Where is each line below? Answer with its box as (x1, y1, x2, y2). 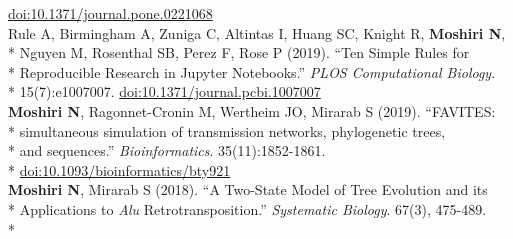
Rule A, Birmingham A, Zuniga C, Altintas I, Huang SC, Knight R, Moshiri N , (8, 22, 506, 43)
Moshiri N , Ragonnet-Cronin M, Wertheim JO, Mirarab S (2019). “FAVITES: (8, 100, 496, 121)
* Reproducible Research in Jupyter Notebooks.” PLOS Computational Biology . (8, 61, 496, 82)
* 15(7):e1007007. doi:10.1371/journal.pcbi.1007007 (8, 81, 321, 102)
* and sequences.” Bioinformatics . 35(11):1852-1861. (8, 140, 326, 161)
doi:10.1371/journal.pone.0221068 (8, 3, 213, 23)
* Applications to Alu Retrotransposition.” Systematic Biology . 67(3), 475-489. (8, 198, 487, 219)
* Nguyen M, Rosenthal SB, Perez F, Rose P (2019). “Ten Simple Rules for (8, 42, 470, 63)
